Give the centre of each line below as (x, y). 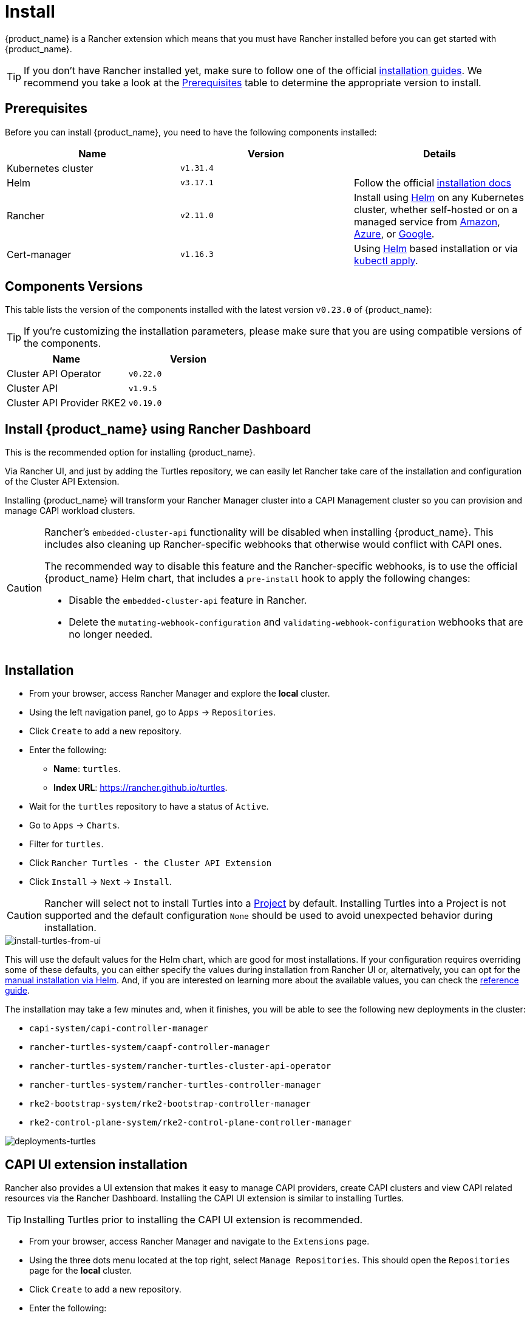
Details (440, 153)
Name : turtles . (87, 769)
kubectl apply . (386, 260)
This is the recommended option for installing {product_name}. (130, 452)
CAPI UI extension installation (96, 1164)
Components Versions (74, 287)
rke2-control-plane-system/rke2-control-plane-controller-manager (191, 1123)
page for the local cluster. (81, 1270)
